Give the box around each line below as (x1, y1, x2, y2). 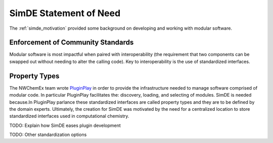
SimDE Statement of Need (9, 8, 121, 19)
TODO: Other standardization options (9, 131, 87, 138)
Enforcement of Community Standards (9, 38, 134, 47)
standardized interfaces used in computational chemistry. (9, 113, 129, 119)
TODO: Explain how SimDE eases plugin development (9, 122, 121, 128)
